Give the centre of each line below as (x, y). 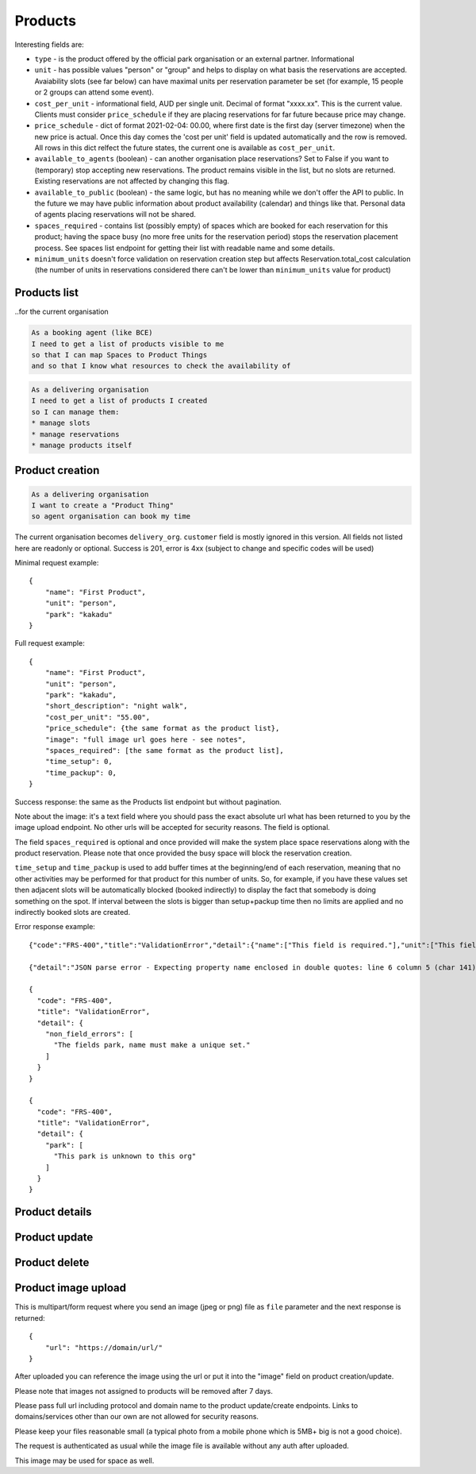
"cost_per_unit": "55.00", (98, 717)
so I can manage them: (75, 412)
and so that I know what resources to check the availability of (161, 366)
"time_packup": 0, (81, 773)
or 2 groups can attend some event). (94, 92)
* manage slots (61, 423)
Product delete (52, 1263)
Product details (53, 1212)
